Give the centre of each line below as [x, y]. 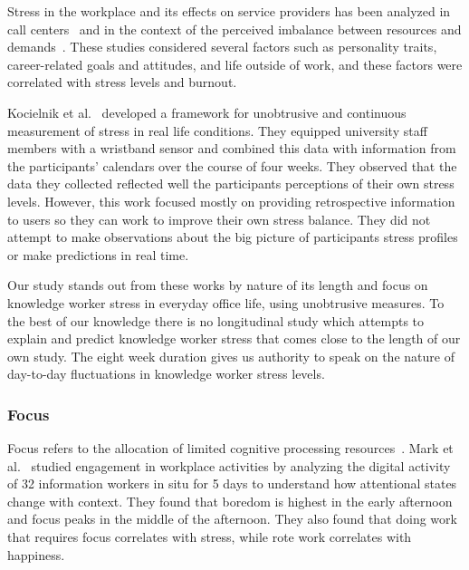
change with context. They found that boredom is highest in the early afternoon [230, 501]
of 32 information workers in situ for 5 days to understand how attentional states [232, 483]
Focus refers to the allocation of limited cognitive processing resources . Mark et [230, 448]
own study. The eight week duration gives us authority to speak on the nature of [231, 356]
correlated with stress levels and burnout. [122, 82]
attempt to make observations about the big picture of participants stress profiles [233, 237]
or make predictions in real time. [98, 254]
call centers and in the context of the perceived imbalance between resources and [234, 29]
